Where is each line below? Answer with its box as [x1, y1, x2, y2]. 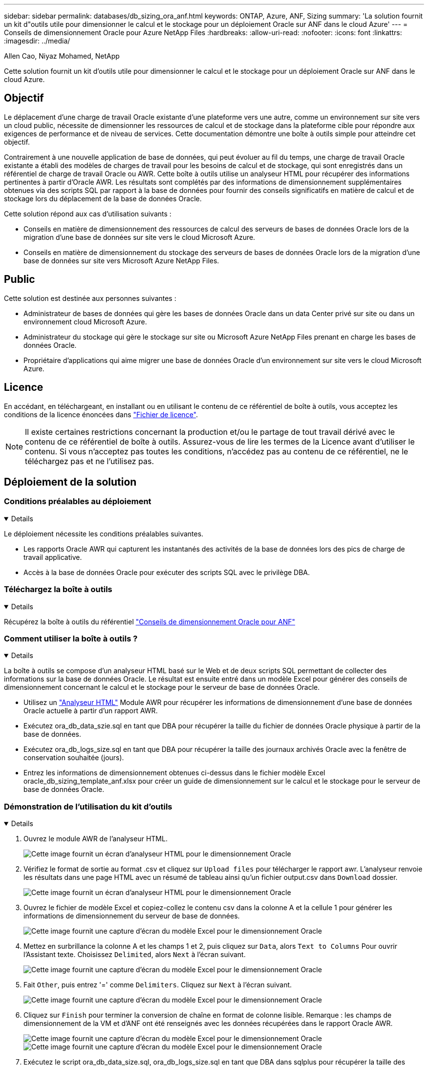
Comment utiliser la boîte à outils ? [4, 633, 138, 643]
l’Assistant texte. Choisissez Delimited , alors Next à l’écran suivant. [23, 950, 246, 959]
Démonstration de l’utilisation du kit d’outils [4, 801, 172, 811]
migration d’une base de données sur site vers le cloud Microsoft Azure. [23, 233, 256, 241]
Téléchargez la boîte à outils [4, 584, 112, 595]
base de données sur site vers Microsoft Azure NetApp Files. [23, 256, 219, 265]
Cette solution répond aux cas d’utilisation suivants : [4, 209, 171, 218]
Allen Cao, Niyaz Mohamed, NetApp [4, 52, 120, 60]
